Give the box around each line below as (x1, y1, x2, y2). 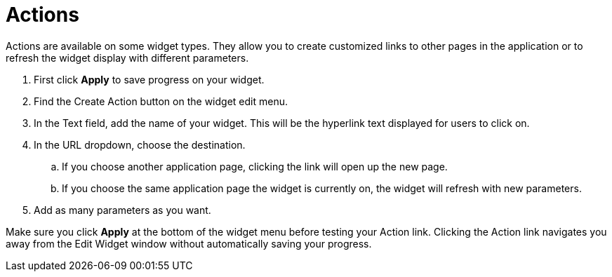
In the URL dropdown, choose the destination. (34, 138, 246, 151)
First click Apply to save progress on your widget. (34, 73, 265, 86)
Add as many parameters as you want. (34, 203, 211, 216)
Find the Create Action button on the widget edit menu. (34, 95, 288, 107)
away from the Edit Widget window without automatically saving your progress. (6, 237, 372, 250)
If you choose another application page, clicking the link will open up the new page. (62, 160, 448, 173)
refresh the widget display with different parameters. (6, 51, 249, 64)
